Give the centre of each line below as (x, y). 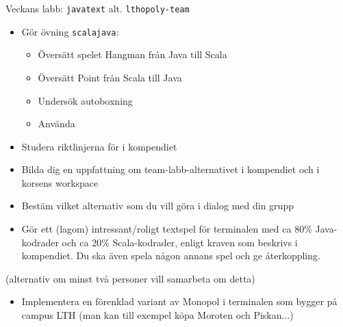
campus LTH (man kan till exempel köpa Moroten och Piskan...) (157, 315)
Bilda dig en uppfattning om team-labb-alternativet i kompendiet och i (170, 169)
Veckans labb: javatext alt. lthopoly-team (98, 8)
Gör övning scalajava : (70, 31)
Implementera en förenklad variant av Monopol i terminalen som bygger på (179, 301)
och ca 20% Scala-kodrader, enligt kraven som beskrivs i (180, 242)
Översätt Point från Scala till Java (110, 77)
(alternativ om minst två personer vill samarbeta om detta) (130, 278)
